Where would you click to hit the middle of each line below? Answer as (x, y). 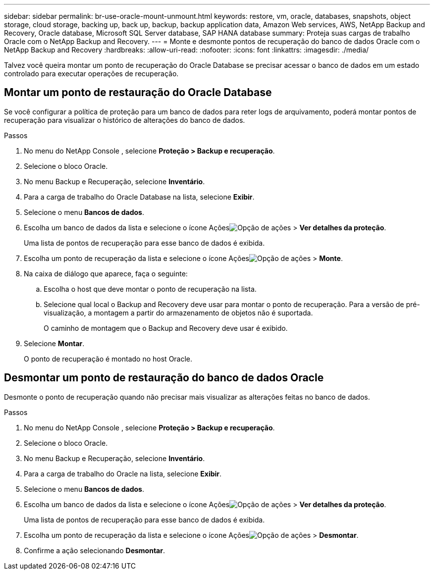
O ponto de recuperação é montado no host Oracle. (108, 359)
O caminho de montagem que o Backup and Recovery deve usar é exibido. (166, 328)
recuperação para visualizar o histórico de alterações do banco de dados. (125, 120)
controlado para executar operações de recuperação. (91, 74)
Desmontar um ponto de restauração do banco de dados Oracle (164, 378)
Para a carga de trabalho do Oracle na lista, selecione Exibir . (123, 473)
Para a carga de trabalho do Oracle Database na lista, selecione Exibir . (139, 197)
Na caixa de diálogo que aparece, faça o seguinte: (106, 273)
